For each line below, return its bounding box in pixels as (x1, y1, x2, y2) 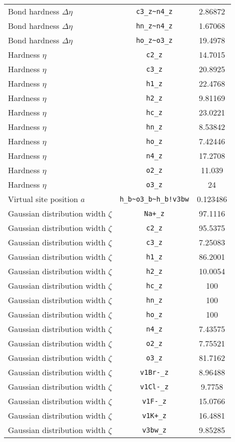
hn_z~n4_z (136, 21, 173, 30)
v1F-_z (142, 397, 167, 405)
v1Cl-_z (140, 382, 169, 391)
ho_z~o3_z (136, 36, 173, 44)
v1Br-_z (140, 368, 169, 376)
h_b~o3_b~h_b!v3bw (119, 195, 189, 203)
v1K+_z (142, 411, 167, 420)
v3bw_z (142, 426, 167, 434)
